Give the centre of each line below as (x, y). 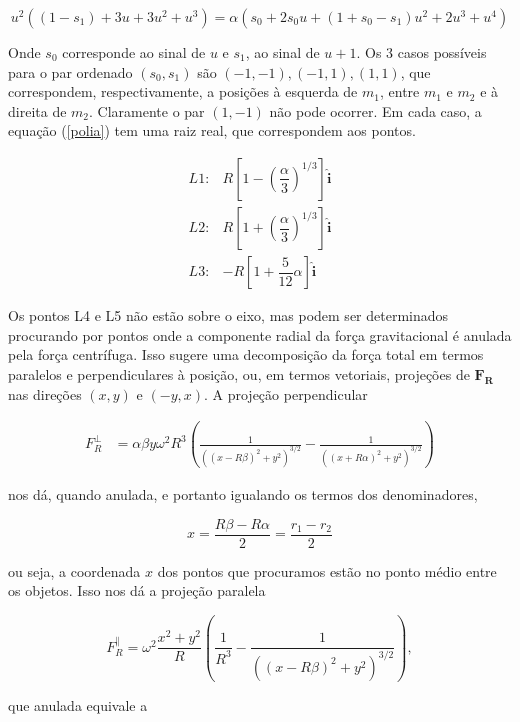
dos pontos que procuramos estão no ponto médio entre (327, 570)
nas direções (45, 393)
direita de (37, 110)
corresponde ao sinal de (134, 52)
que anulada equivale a (78, 704)
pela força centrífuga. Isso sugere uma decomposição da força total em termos (246, 354)
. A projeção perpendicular (285, 393)
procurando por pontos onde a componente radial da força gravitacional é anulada (260, 334)
